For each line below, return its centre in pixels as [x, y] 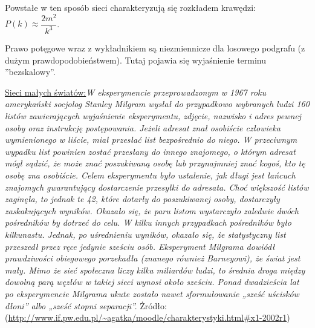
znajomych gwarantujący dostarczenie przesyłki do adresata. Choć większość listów [157, 187]
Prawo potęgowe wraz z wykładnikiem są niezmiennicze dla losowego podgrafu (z [155, 48]
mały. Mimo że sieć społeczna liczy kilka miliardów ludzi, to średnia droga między [155, 270]
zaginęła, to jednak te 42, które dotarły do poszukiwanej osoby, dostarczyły [142, 199]
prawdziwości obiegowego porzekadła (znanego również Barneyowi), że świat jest [153, 258]
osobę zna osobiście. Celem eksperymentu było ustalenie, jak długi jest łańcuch [150, 175]
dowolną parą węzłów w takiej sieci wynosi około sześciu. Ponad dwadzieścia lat [152, 282]
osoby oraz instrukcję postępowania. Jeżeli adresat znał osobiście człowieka [143, 127]
